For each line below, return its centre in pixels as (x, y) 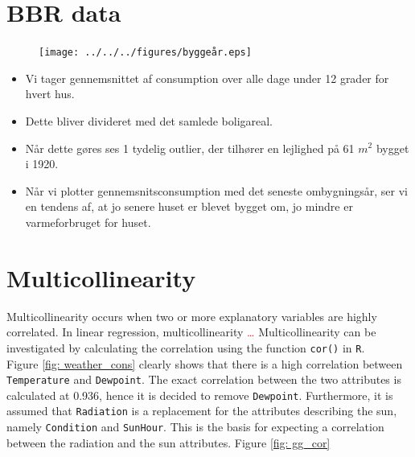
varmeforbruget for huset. (88, 222)
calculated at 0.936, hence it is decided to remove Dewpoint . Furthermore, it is (200, 395)
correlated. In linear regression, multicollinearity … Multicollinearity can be (191, 332)
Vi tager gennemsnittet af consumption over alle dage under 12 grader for (207, 78)
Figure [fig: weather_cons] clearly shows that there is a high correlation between (205, 363)
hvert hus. (50, 94)
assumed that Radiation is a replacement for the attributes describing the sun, (202, 411)
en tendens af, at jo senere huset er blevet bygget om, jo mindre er (189, 206)
